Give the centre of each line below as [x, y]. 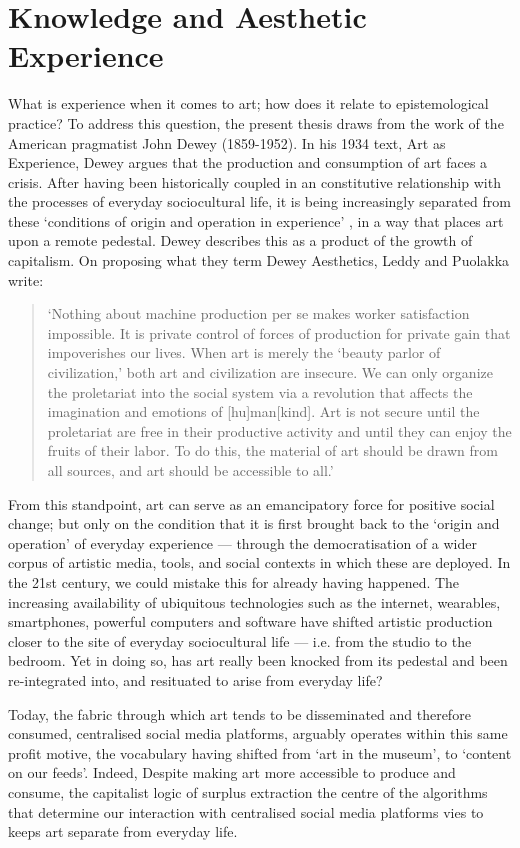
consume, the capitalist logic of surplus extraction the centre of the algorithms [248, 791]
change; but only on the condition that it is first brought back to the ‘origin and [254, 523]
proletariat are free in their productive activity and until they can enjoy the [279, 430]
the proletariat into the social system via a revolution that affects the [260, 391]
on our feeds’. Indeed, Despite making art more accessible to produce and [232, 772]
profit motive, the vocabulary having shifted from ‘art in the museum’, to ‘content [260, 752]
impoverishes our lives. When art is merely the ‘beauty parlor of [244, 352]
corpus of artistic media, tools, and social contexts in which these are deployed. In [259, 562]
